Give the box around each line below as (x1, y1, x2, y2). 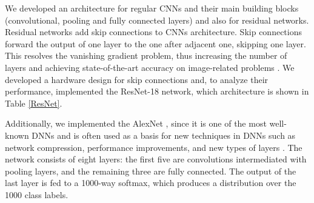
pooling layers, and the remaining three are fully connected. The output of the (5, 164, 296, 177)
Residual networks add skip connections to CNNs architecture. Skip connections (5, 25, 302, 38)
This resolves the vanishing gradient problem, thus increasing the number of (5, 49, 287, 62)
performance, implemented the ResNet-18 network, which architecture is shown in (5, 85, 309, 98)
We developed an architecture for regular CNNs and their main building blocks (5, 2, 299, 14)
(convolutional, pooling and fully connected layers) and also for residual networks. (5, 13, 309, 26)
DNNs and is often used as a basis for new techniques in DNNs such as (32, 128, 296, 141)
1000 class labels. (5, 188, 68, 201)
